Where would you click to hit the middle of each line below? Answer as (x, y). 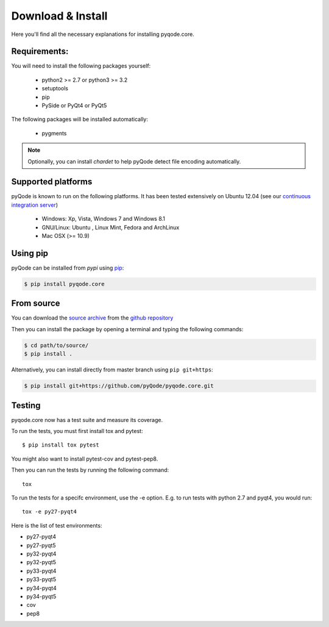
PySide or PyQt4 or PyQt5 (74, 106)
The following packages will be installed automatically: (80, 120)
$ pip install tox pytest (61, 445)
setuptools (55, 88)
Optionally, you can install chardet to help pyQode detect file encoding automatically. (134, 161)
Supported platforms (52, 182)
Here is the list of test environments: (57, 525)
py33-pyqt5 (41, 579)
